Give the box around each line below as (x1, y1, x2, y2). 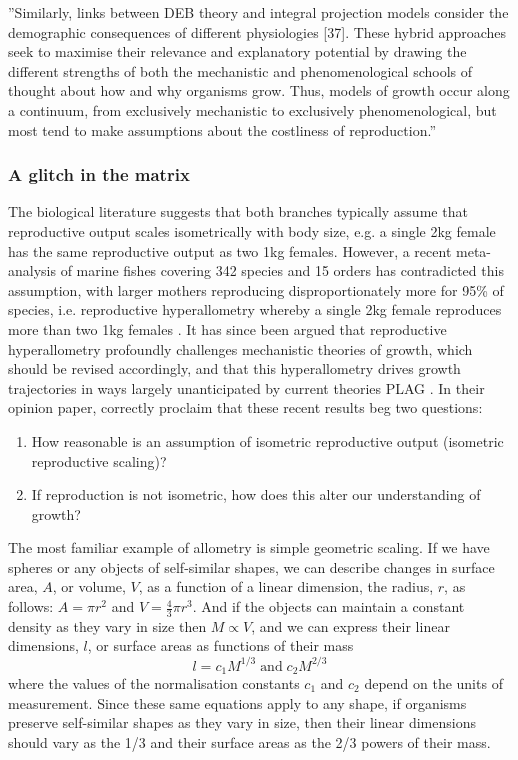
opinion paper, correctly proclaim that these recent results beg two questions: (8, 397, 483, 418)
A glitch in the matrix (8, 162, 190, 187)
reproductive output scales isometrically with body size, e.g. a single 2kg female (8, 220, 496, 241)
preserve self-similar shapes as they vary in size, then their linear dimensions (8, 712, 476, 733)
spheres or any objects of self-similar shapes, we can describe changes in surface (8, 556, 495, 577)
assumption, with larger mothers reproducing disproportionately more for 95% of (8, 279, 504, 300)
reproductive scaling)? (31, 450, 167, 471)
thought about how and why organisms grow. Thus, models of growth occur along (8, 80, 510, 101)
